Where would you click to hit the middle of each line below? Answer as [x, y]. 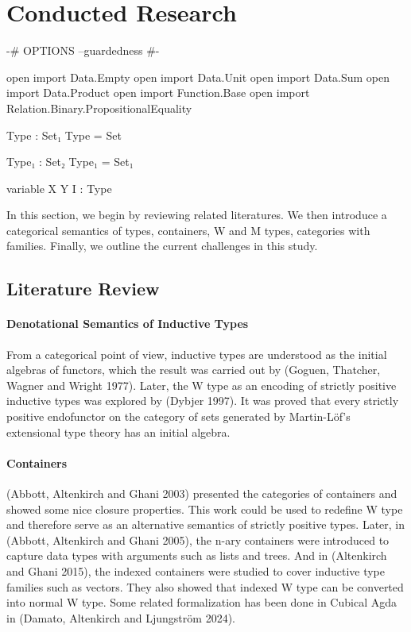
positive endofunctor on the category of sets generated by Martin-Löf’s [178, 416]
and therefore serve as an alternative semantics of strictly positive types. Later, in [206, 524]
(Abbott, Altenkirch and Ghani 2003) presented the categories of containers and [202, 493]
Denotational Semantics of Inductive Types [128, 324]
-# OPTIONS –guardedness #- [83, 50]
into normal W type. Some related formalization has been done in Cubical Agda [202, 602]
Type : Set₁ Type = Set [64, 135]
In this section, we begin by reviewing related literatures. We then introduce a [197, 215]
